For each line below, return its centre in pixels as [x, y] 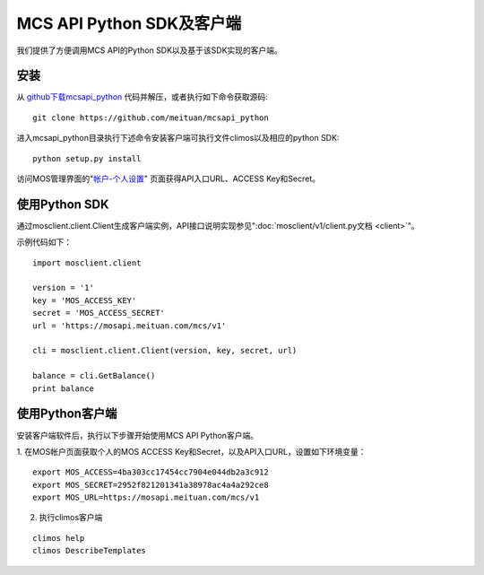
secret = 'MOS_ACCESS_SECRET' [99, 313]
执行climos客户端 [71, 518]
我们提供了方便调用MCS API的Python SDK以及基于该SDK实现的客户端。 [149, 50]
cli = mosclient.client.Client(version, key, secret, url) [165, 351]
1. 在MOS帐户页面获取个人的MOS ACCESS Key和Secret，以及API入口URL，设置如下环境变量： [191, 451]
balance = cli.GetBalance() [94, 376]
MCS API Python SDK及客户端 [129, 23]
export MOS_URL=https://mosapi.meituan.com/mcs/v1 [146, 497]
